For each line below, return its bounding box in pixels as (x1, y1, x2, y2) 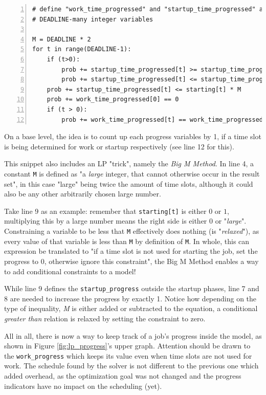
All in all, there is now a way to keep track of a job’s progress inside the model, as (4, 330, 262, 341)
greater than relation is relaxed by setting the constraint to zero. (4, 313, 206, 323)
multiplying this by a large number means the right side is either (4, 215, 207, 226)
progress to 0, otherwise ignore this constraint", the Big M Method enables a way (4, 255, 259, 266)
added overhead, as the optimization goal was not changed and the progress (4, 370, 241, 381)
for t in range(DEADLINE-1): (32, 46, 131, 53)
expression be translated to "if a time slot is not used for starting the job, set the (4, 246, 258, 256)
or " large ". (215, 215, 247, 226)
